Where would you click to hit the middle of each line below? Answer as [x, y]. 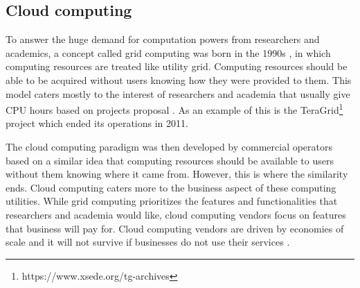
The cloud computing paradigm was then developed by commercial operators [169, 147]
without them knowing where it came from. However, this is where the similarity [177, 174]
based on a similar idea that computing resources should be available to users [170, 160]
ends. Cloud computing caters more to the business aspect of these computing [171, 187]
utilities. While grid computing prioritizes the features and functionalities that [172, 201]
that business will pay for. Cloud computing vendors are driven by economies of [175, 228]
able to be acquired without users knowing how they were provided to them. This [179, 79]
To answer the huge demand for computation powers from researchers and [163, 39]
